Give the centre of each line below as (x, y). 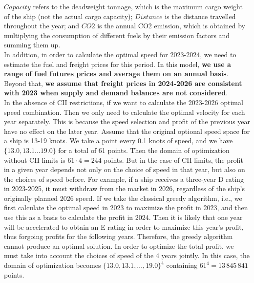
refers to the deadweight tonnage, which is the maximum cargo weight (138, 6)
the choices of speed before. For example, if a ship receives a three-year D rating (124, 179)
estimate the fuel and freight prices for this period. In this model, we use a (117, 64)
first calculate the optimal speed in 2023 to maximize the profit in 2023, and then (126, 207)
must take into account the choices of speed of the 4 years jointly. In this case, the (127, 255)
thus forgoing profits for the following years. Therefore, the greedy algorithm (118, 236)
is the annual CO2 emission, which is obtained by (171, 26)
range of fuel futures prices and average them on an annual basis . (116, 74)
